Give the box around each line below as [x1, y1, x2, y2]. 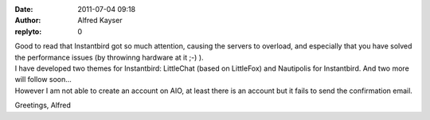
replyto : [14, 26, 42, 36]
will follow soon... [14, 75, 72, 84]
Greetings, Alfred [14, 100, 71, 110]
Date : [14, 5, 33, 14]
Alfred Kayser [77, 16, 123, 25]
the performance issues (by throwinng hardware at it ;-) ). [14, 52, 204, 62]
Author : [14, 16, 41, 25]
